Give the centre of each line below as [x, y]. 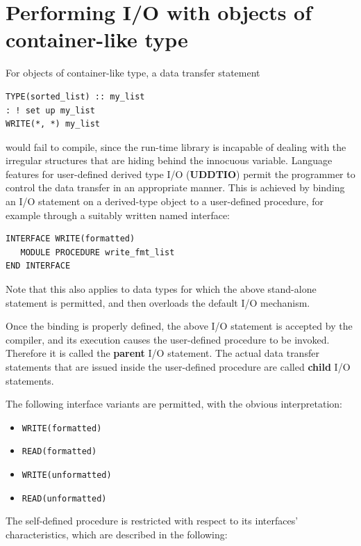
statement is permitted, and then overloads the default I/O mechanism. [158, 302]
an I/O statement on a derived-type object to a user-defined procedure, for [165, 201]
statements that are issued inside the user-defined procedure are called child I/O [178, 367]
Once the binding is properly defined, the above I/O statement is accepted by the [179, 326]
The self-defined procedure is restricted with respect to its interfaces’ [152, 521]
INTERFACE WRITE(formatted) [70, 239]
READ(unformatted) [64, 498]
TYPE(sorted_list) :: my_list [75, 96]
